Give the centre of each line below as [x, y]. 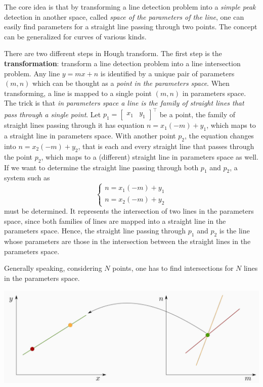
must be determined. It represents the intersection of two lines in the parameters [129, 211]
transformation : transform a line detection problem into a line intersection [122, 63]
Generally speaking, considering [53, 268]
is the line [234, 231]
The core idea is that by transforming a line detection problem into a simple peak [130, 7]
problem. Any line [32, 73]
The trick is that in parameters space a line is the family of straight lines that [124, 103]
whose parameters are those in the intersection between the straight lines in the [127, 241]
